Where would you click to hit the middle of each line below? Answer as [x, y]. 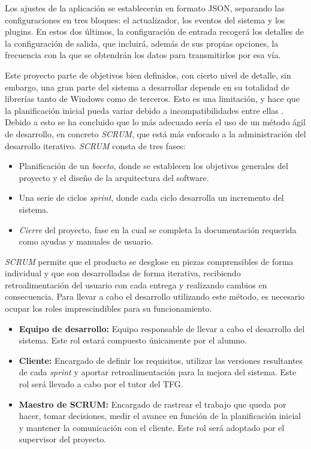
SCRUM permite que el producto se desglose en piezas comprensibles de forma [149, 261]
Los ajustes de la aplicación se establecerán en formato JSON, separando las [145, 8]
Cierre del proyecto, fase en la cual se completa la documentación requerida [158, 229]
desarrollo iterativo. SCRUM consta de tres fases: [95, 145]
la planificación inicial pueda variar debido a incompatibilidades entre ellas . [144, 110]
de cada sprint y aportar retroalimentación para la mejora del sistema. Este [158, 372]
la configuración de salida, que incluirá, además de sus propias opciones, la [142, 43]
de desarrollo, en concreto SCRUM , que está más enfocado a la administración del [155, 133]
